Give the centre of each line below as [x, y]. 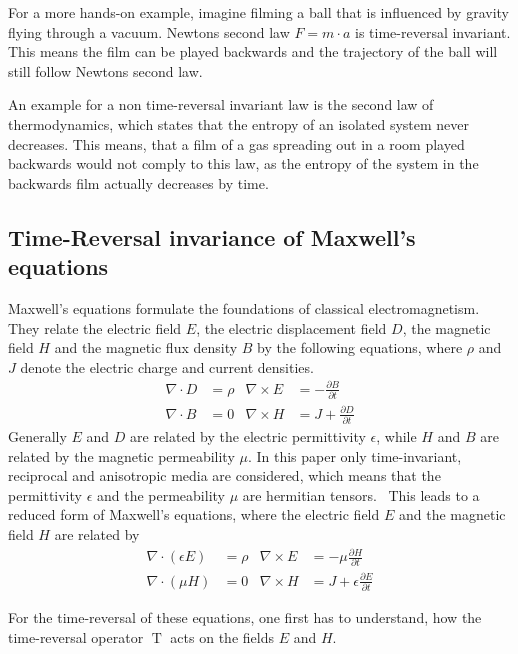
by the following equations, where [360, 347]
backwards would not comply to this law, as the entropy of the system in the [243, 163]
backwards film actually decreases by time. [138, 182]
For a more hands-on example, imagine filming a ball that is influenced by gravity [258, 12]
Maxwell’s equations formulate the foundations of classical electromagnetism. [244, 307]
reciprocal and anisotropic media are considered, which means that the [224, 475]
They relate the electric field [95, 327]
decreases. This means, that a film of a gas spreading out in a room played [236, 143]
